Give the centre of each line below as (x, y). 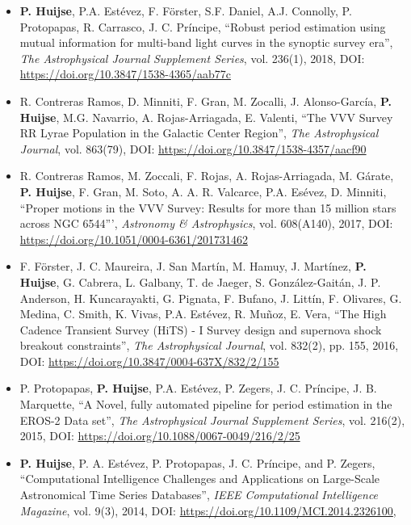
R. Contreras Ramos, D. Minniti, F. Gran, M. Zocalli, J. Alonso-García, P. (206, 101)
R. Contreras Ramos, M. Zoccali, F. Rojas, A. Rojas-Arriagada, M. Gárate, (207, 176)
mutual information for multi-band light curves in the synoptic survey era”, (206, 42)
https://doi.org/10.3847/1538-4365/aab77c (125, 74)
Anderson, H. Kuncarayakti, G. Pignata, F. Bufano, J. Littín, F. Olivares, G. (211, 298)
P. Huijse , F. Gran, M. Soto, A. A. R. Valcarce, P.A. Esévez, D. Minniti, (203, 191)
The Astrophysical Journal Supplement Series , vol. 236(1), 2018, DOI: (192, 58)
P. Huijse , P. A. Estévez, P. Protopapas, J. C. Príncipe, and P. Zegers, (197, 462)
